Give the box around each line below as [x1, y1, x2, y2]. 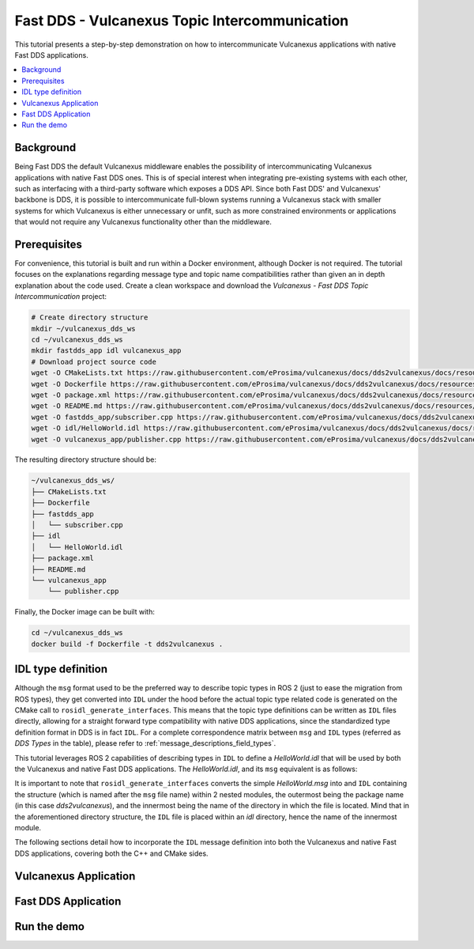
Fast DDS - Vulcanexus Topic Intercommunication [14, 12, 349, 29]
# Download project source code [31, 357, 157, 366]
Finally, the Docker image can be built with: [14, 607, 156, 617]
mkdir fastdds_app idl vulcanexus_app [31, 346, 182, 355]
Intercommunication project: [14, 292, 107, 301]
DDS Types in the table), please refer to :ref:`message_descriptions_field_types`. [14, 739, 276, 748]
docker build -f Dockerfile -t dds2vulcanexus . [31, 639, 224, 648]
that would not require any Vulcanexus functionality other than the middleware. [14, 217, 273, 227]
